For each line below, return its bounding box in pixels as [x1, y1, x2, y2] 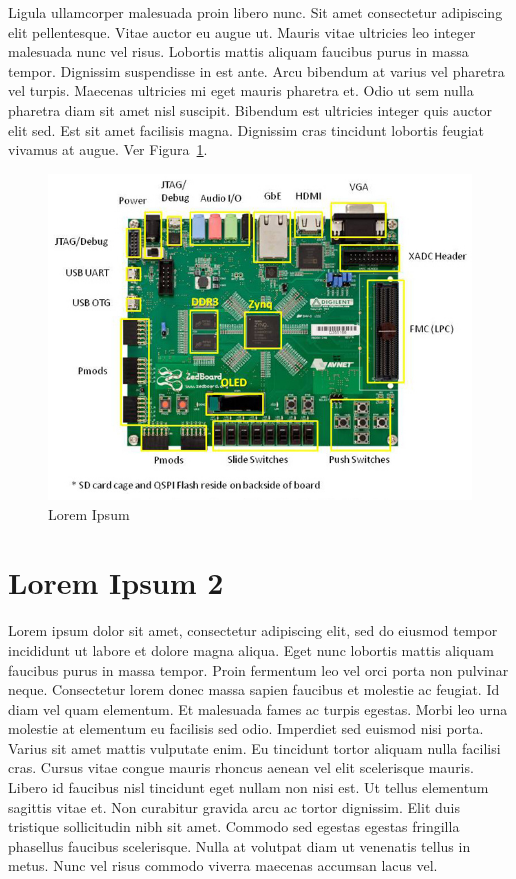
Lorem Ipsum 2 [8, 562, 224, 603]
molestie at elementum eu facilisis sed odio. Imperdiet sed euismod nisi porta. [8, 718, 484, 739]
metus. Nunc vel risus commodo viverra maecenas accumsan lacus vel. [8, 855, 438, 876]
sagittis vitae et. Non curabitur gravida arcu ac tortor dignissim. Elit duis [8, 796, 460, 817]
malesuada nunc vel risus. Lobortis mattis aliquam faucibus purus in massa [8, 41, 469, 62]
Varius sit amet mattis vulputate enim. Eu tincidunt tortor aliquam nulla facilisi [8, 737, 501, 758]
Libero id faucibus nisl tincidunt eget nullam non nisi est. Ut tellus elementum [8, 777, 489, 798]
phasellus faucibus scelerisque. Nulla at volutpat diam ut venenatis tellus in [8, 835, 471, 856]
